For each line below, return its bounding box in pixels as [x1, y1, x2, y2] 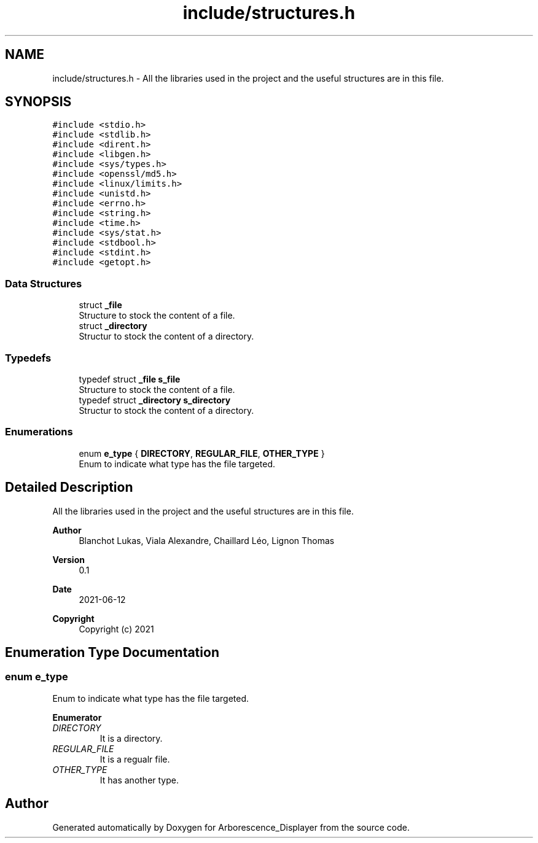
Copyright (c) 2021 [79, 623, 154, 634]
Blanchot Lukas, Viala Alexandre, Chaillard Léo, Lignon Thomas [79, 535, 335, 546]
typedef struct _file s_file [79, 373, 181, 384]
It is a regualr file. [99, 753, 170, 764]
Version [52, 554, 85, 565]
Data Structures [5, 277, 82, 290]
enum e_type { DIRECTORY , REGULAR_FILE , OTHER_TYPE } [79, 448, 325, 459]
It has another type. [99, 774, 179, 785]
